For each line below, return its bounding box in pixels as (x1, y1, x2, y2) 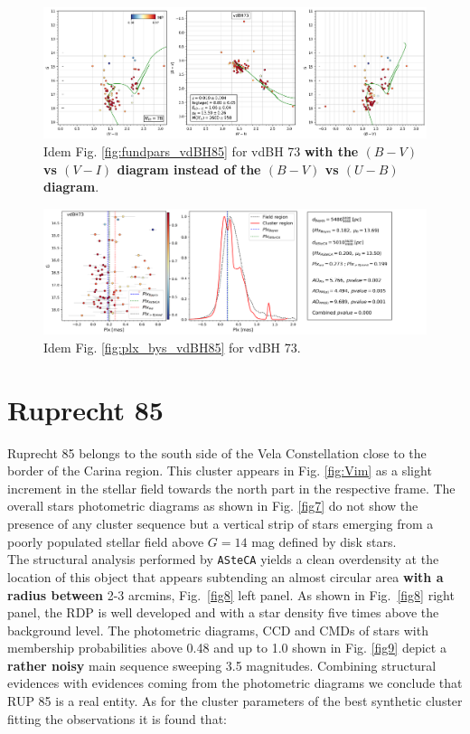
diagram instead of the (117, 159, 261, 178)
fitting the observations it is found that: (7, 709, 227, 728)
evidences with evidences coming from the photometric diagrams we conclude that (7, 673, 463, 692)
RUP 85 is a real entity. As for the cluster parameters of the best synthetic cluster (7, 692, 463, 710)
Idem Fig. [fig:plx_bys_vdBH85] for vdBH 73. (43, 337, 301, 356)
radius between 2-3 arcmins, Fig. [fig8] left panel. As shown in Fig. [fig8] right (7, 585, 455, 604)
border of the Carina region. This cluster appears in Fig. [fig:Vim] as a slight (7, 461, 432, 480)
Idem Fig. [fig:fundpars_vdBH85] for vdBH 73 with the (43, 142, 359, 161)
